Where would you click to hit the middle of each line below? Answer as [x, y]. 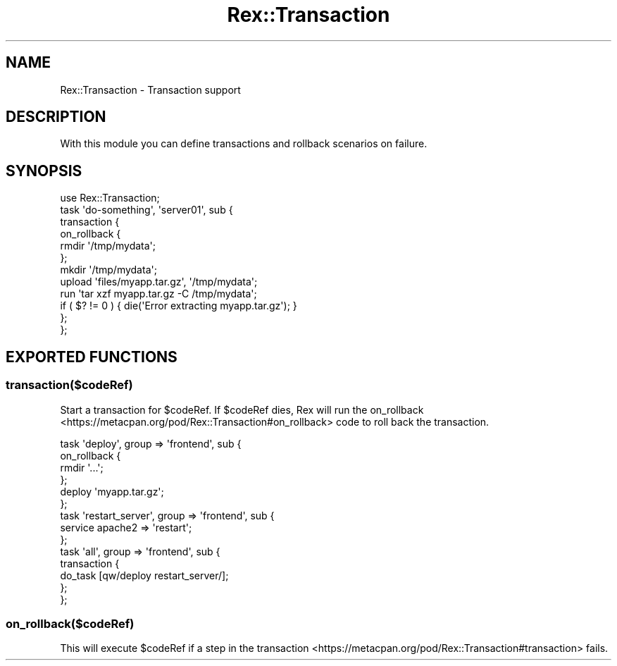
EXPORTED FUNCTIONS [92, 357]
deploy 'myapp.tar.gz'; [112, 491]
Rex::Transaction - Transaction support [150, 90]
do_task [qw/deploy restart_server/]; [144, 575]
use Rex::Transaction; [110, 198]
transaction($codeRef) [69, 385]
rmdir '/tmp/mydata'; [108, 246]
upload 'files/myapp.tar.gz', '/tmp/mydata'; [159, 282]
